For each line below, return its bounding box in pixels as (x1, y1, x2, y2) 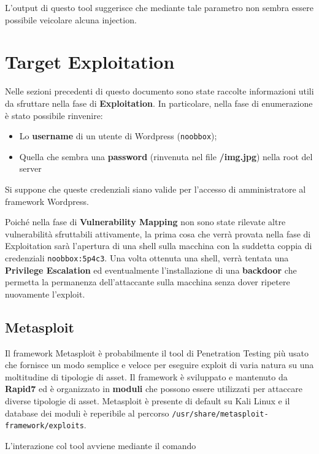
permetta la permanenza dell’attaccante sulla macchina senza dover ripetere (5, 275, 290, 288)
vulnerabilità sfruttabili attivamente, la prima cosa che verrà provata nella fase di (5, 227, 311, 240)
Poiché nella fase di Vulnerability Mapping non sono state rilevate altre (5, 215, 286, 228)
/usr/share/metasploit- (172, 409, 269, 418)
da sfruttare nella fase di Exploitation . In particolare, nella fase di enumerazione (5, 96, 313, 109)
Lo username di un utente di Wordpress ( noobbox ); (19, 129, 217, 142)
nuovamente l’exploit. (5, 287, 85, 300)
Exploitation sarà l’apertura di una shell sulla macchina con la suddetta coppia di (5, 239, 312, 252)
